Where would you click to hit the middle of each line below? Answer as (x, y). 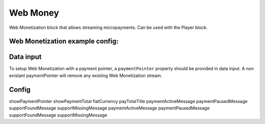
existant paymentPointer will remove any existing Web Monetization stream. (86, 75)
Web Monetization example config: (64, 41)
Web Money (34, 13)
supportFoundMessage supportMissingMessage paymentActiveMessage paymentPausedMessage (109, 108)
